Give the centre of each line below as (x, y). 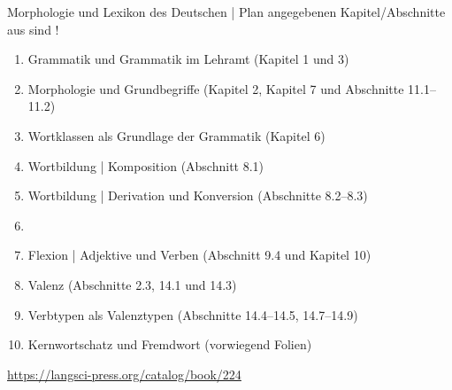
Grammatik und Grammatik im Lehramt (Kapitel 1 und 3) (188, 59)
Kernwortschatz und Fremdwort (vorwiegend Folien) (170, 344)
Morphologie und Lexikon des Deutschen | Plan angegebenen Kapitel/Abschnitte (226, 12)
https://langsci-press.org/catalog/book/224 (124, 374)
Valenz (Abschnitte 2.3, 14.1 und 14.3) (132, 284)
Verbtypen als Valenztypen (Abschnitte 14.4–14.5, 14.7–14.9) (193, 314)
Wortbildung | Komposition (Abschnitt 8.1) (146, 165)
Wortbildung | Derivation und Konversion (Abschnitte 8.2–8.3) (198, 195)
